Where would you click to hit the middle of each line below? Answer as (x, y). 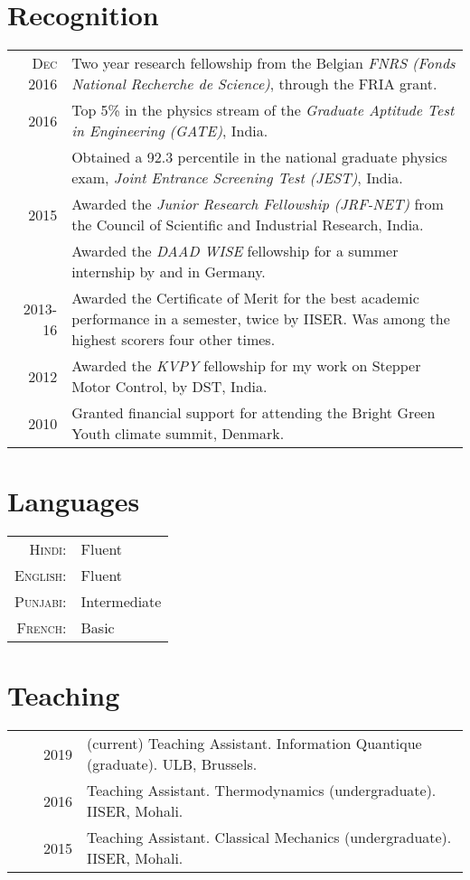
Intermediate (121, 602)
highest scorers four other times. (174, 340)
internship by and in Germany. (169, 272)
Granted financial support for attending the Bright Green (254, 413)
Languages (74, 501)
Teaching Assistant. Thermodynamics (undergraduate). (262, 791)
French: (42, 628)
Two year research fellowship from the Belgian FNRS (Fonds (263, 63)
